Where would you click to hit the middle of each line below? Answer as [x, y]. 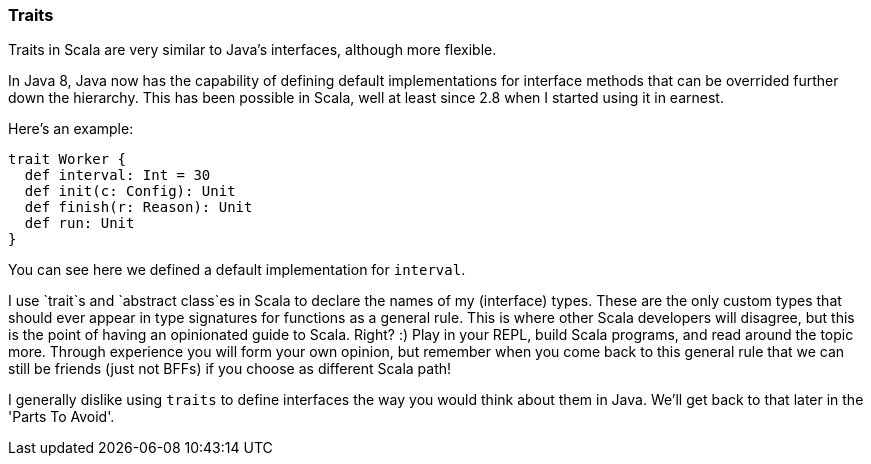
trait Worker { [67, 159]
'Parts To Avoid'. [61, 417]
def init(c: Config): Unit [130, 191]
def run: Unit [79, 223]
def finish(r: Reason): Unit [138, 207]
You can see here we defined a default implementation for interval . [237, 270]
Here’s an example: [71, 129]
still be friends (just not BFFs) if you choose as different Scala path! [230, 369]
